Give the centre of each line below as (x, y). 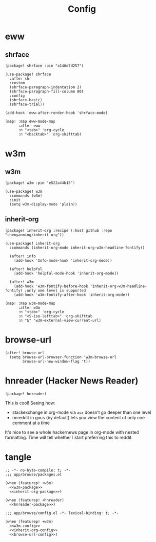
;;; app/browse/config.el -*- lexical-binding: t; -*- (62, 513)
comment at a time (31, 423)
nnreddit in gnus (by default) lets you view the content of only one (78, 417)
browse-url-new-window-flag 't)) (57, 361)
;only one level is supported (55, 290)
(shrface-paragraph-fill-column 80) (47, 91)
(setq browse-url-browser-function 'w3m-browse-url (63, 357)
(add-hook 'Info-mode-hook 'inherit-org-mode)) (63, 260)
